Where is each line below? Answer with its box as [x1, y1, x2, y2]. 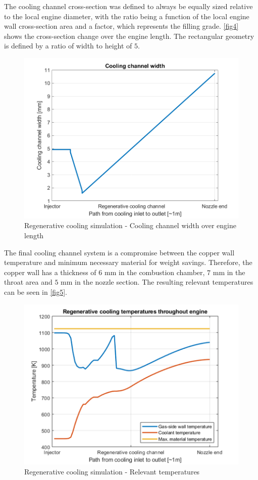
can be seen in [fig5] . [4, 287, 67, 297]
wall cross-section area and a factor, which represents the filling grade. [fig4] [4, 21, 239, 31]
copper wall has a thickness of [4, 266, 96, 277]
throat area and [4, 277, 53, 287]
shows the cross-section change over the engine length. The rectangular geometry [4, 30, 254, 41]
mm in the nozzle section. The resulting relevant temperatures [61, 277, 253, 287]
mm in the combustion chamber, [104, 266, 205, 277]
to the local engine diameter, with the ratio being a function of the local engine [4, 11, 249, 21]
